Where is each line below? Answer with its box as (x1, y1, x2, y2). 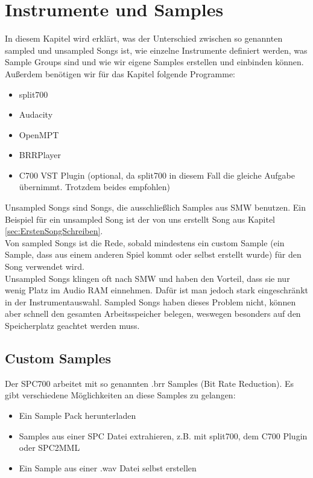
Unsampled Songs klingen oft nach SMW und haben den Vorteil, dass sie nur (5, 272, 290, 284)
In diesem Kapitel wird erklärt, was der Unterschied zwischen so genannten (5, 32, 283, 45)
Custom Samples (5, 348, 112, 367)
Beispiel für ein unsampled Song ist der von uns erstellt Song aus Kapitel (5, 212, 276, 225)
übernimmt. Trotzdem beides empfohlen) (19, 180, 171, 193)
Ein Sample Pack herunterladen (19, 409, 136, 421)
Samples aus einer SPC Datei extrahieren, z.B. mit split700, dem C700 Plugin (19, 429, 308, 442)
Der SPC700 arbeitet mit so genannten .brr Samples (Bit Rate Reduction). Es (5, 377, 294, 389)
